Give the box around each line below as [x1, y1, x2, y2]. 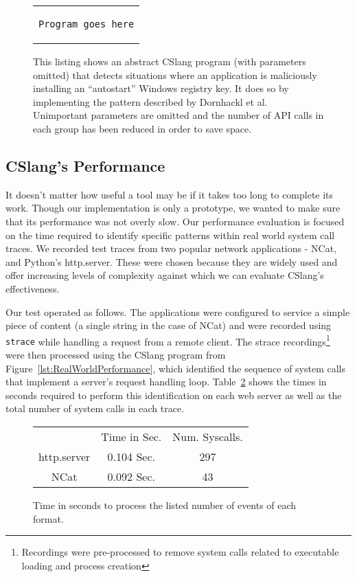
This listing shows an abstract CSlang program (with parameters [33, 54, 306, 68]
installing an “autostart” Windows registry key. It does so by [33, 81, 289, 95]
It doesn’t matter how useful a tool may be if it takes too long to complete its [5, 187, 334, 201]
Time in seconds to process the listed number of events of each [33, 497, 297, 512]
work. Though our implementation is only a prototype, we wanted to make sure [5, 201, 341, 215]
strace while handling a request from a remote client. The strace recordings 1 [5, 332, 330, 348]
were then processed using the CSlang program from [5, 348, 226, 362]
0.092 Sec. [107, 468, 155, 484]
